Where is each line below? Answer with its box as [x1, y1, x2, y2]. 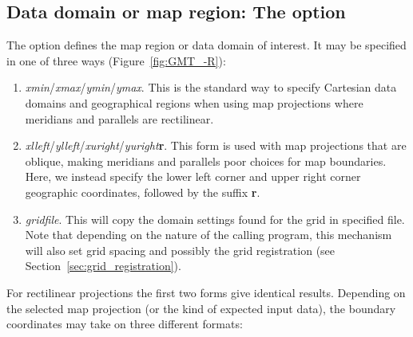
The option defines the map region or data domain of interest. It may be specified [6, 37, 407, 53]
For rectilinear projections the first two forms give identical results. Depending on [6, 284, 406, 300]
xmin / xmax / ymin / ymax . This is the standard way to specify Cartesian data [25, 79, 397, 96]
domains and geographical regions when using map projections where [25, 94, 363, 111]
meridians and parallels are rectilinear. [25, 110, 214, 127]
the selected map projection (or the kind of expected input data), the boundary [6, 300, 396, 316]
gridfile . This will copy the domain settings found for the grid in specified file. [25, 210, 405, 227]
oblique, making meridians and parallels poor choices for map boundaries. [25, 152, 387, 169]
